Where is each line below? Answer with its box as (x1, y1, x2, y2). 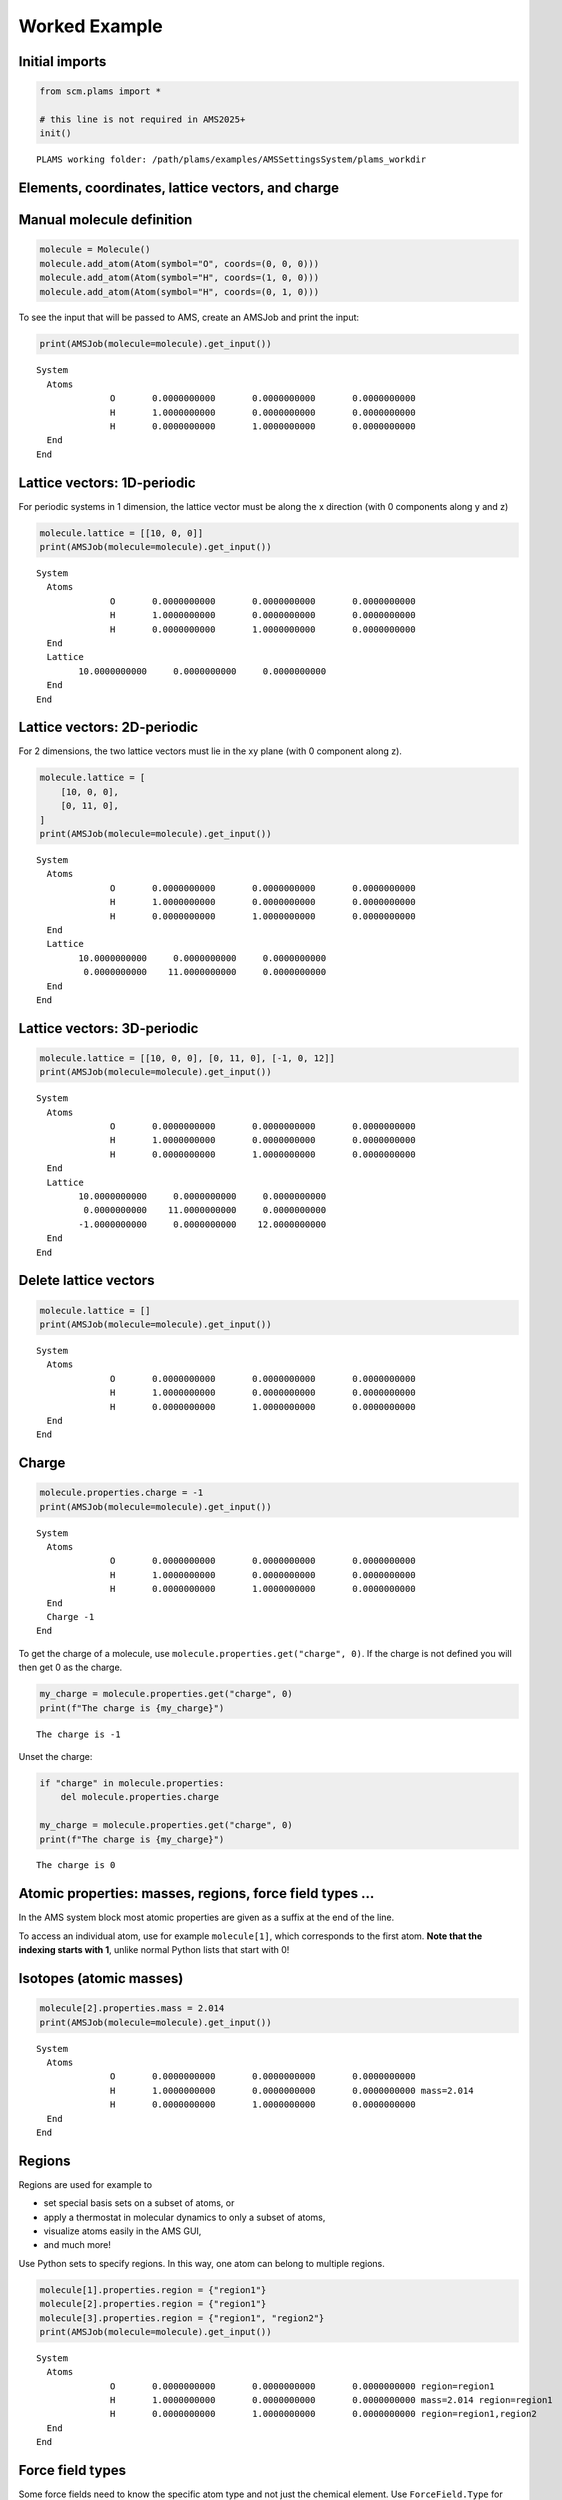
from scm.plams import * (39, 86, 162, 97)
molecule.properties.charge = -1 (39, 1487, 204, 1499)
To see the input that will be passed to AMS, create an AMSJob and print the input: (18, 311, 360, 324)
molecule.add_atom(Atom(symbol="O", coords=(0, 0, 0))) (39, 258, 320, 269)
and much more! (43, 2239, 112, 2251)
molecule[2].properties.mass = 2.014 (39, 2003, 225, 2014)
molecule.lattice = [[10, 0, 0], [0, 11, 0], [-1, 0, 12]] (39, 1052, 335, 1064)
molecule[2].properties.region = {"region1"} (39, 2298, 267, 2310)
